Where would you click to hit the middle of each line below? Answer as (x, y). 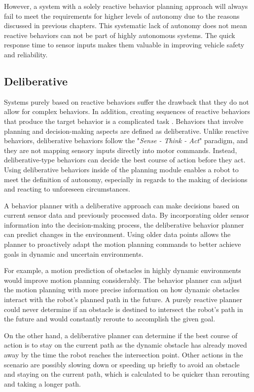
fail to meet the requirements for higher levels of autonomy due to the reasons (122, 16)
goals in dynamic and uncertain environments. (74, 254)
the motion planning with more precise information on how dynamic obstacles (122, 290)
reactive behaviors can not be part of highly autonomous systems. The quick (120, 35)
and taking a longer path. (43, 383)
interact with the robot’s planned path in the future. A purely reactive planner (123, 299)
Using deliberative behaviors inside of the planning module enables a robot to (121, 169)
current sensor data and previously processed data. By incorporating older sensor (127, 215)
